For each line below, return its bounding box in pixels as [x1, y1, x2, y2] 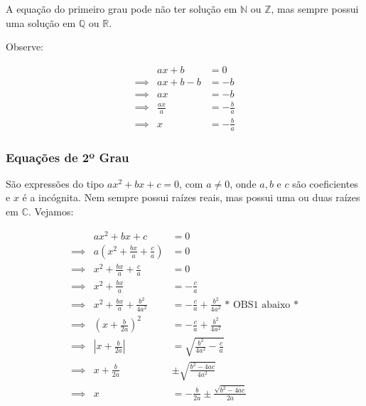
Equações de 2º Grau [6, 148, 129, 166]
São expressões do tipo [6, 176, 104, 191]
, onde [230, 176, 257, 191]
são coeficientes [292, 176, 358, 191]
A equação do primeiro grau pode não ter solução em [6, 1, 237, 16]
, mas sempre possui [271, 1, 359, 16]
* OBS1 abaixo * [225, 299, 298, 310]
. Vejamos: [28, 204, 74, 219]
